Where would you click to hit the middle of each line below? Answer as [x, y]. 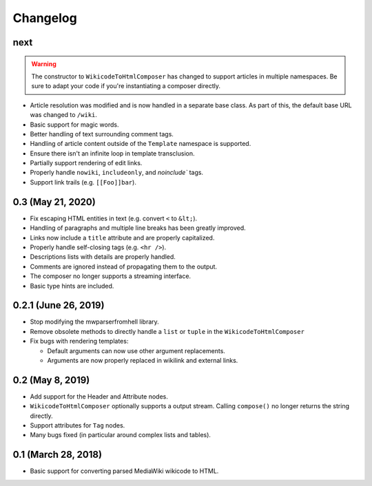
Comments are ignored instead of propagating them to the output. [123, 266]
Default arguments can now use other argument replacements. [136, 350]
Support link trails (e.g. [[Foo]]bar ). [83, 182]
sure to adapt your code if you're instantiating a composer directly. [126, 86]
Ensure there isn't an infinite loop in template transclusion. [112, 153]
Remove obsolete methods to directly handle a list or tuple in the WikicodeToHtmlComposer [167, 331]
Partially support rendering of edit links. [86, 163]
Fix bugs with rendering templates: [79, 341]
